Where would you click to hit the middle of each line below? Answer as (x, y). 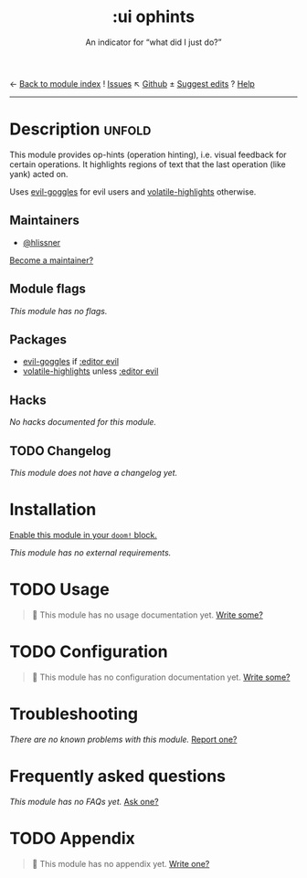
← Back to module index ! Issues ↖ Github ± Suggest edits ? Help (132, 83)
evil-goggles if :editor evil (71, 362)
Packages (38, 339)
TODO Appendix (72, 838)
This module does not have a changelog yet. (94, 472)
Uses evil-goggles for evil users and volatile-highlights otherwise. (133, 191)
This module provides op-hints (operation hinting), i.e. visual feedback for (148, 154)
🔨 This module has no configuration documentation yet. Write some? (161, 677)
